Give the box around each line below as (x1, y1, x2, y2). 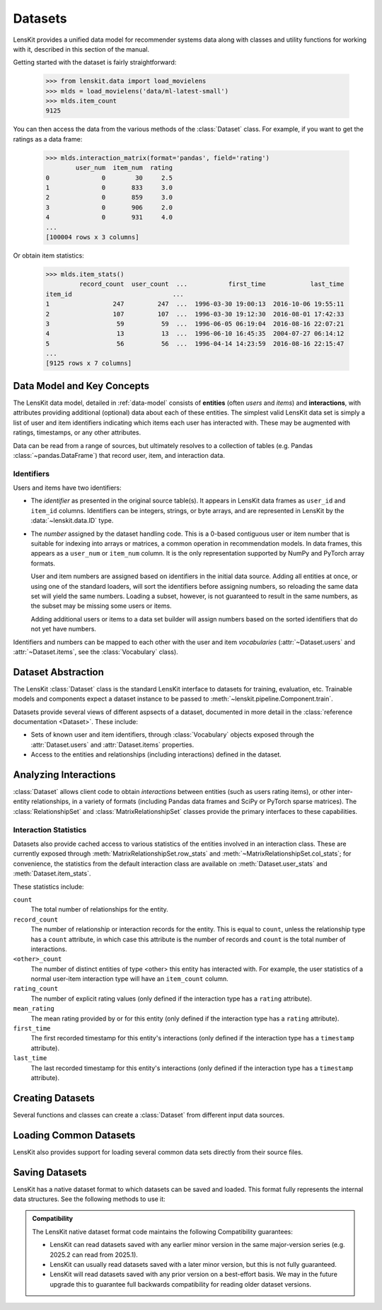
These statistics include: (13, 882, 84, 891)
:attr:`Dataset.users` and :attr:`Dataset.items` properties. (30, 740, 195, 749)
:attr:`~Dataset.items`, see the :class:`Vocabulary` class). (13, 648, 178, 656)
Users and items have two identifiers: (13, 483, 122, 492)
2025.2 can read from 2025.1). (50, 1250, 138, 1259)
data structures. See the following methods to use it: (13, 1195, 166, 1203)
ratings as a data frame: (13, 134, 83, 143)
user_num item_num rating (75, 163, 173, 172)
